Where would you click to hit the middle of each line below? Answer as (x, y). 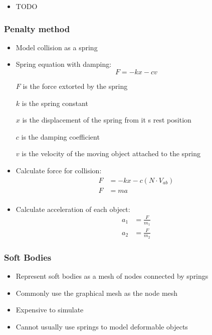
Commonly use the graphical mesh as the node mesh (97, 293)
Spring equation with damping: (64, 64)
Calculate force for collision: (59, 170)
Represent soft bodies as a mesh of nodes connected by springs (112, 276)
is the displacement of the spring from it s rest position (107, 120)
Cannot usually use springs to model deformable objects (102, 326)
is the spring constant (55, 103)
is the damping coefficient (60, 136)
